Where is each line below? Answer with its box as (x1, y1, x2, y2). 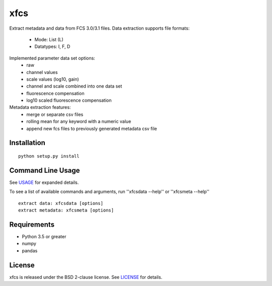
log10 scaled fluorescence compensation (26, 97, 112, 103)
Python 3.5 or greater (22, 234, 66, 240)
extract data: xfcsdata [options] (18, 200, 103, 206)
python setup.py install (18, 154, 80, 159)
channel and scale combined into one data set (26, 83, 122, 89)
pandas (22, 247, 38, 254)
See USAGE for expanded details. (9, 179, 79, 185)
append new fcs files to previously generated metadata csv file (26, 125, 157, 131)
